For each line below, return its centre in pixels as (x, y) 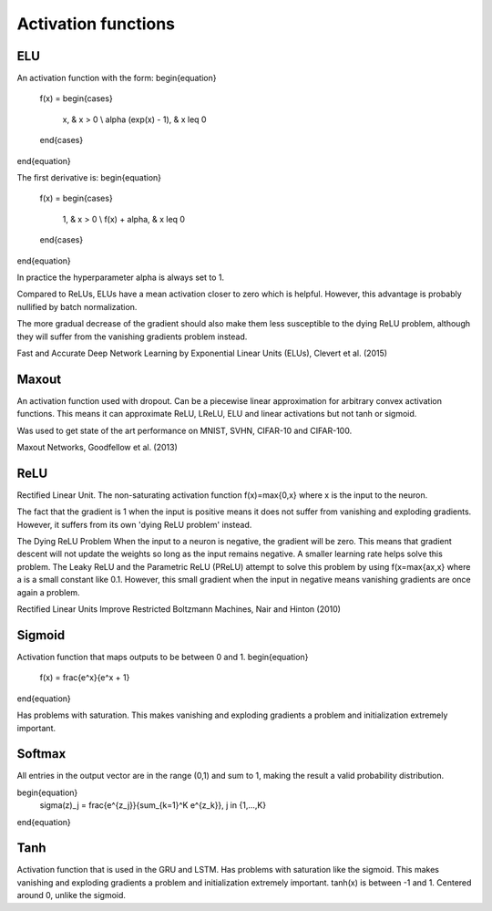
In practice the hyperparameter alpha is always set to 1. (121, 277)
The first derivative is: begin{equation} (89, 178)
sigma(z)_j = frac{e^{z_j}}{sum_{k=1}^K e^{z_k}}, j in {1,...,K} (153, 805)
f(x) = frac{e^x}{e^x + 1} (85, 678)
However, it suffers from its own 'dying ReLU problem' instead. (134, 524)
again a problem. (49, 592)
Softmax (41, 754)
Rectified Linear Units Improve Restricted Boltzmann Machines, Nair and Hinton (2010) (179, 609)
